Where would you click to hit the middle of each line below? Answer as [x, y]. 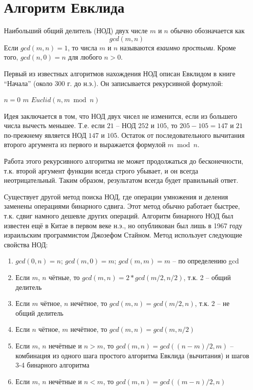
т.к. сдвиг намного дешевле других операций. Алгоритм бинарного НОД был [119, 216]
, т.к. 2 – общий [207, 277]
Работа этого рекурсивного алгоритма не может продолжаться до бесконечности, [124, 161]
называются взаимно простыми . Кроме [178, 47]
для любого [85, 57]
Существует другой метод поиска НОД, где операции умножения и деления [116, 196]
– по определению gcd [206, 261]
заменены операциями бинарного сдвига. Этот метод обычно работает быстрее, [122, 206]
